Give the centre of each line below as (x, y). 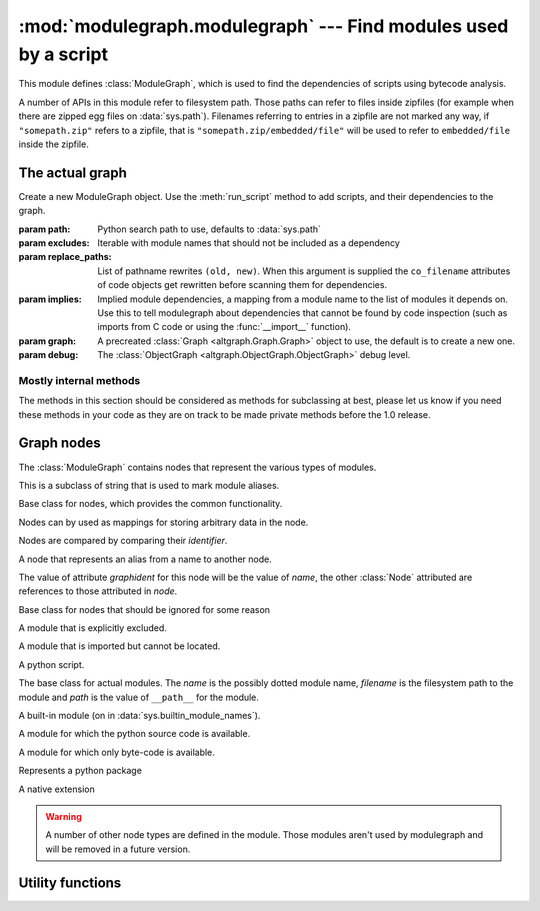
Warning (63, 816)
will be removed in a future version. (118, 849)
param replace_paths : (65, 257)
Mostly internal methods (79, 380)
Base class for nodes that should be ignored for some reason (144, 609)
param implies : (50, 299)
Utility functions (70, 882)
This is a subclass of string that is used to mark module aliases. (149, 485)
